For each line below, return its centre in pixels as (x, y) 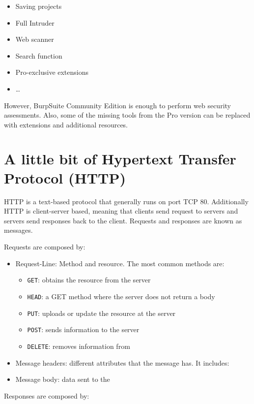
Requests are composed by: (45, 247)
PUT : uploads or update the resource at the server (101, 313)
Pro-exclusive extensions (52, 72)
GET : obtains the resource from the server (89, 280)
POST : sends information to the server (83, 329)
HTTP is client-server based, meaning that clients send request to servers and (121, 211)
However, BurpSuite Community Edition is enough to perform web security (117, 105)
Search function (39, 55)
